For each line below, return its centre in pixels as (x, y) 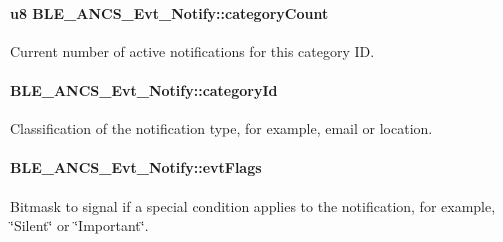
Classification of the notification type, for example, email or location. (221, 128)
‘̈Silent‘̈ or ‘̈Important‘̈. (79, 225)
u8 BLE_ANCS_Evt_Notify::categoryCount (169, 12)
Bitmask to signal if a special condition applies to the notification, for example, (253, 205)
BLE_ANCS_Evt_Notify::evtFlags (136, 167)
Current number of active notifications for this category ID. (192, 50)
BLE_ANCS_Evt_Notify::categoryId (144, 89)
